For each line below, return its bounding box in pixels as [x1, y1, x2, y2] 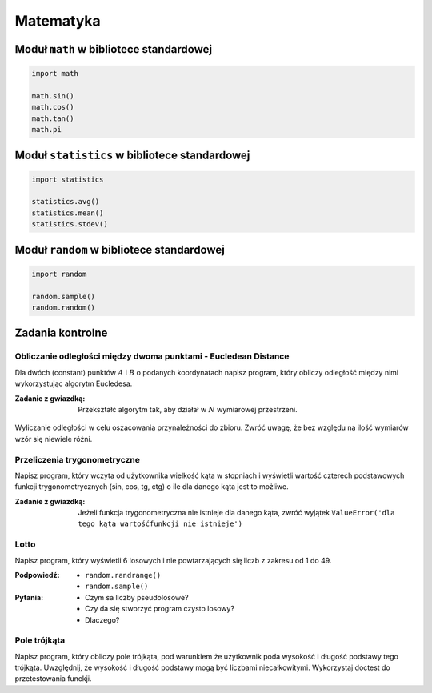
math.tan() [31, 114, 74, 123]
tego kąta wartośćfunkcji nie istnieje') [78, 519, 243, 528]
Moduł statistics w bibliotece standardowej [14, 148, 250, 162]
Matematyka [14, 12, 102, 30]
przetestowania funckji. [14, 674, 92, 683]
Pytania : [14, 592, 44, 602]
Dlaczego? [85, 615, 120, 624]
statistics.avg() [31, 197, 100, 206]
